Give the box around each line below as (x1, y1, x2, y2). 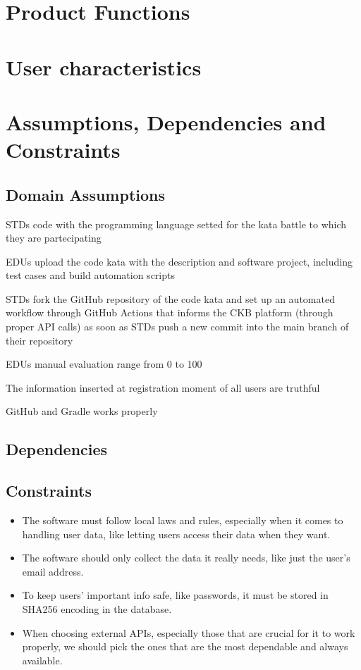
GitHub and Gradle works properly (6, 404, 158, 418)
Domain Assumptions (6, 183, 166, 205)
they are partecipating (6, 230, 102, 245)
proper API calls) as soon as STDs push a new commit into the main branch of (6, 319, 349, 334)
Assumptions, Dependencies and (6, 107, 326, 136)
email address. (22, 564, 84, 578)
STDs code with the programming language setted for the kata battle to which (6, 216, 347, 231)
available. (22, 652, 63, 667)
